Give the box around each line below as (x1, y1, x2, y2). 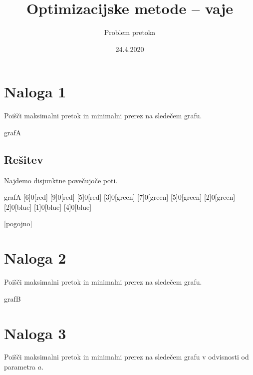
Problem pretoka (104, 27, 156, 37)
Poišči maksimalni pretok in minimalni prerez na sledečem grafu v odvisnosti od (4, 352, 249, 362)
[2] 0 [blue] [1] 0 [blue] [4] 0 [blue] (4, 201, 92, 212)
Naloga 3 (4, 323, 66, 343)
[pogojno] (4, 218, 32, 229)
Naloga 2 (4, 248, 66, 268)
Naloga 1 (4, 81, 66, 102)
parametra (4, 362, 36, 372)
